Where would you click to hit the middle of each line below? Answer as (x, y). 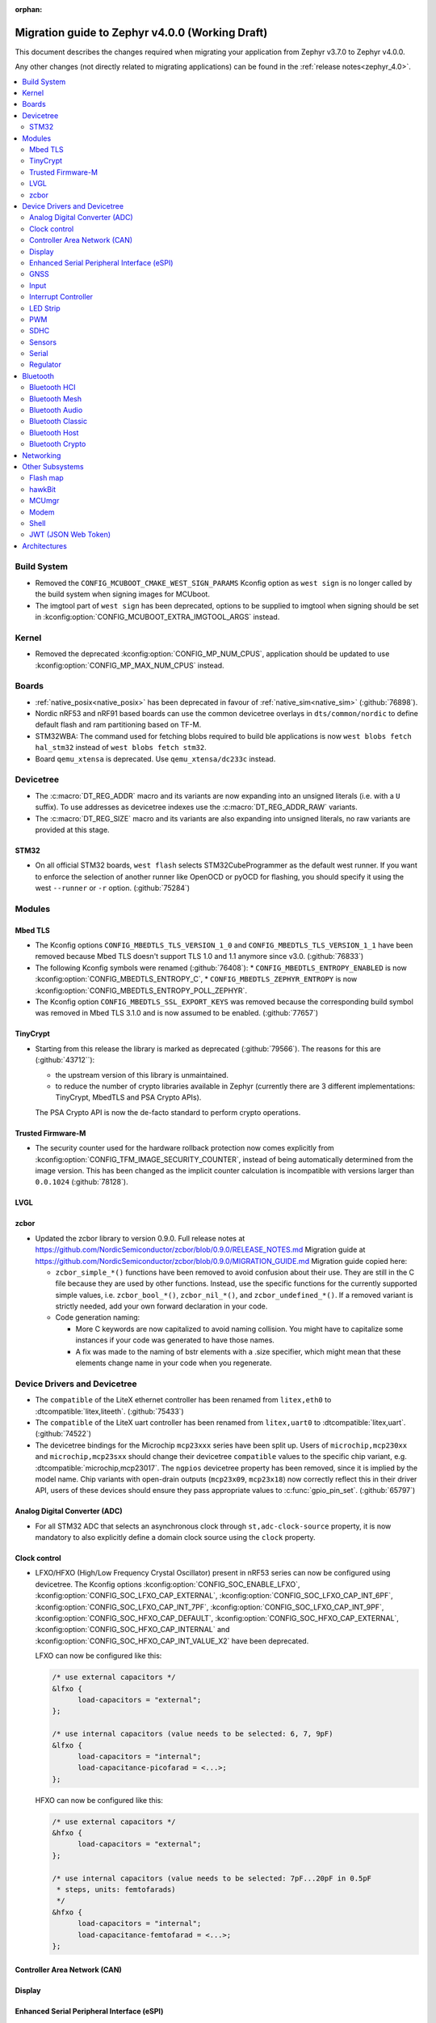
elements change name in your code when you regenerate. (174, 1363)
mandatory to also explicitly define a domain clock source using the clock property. (175, 1537)
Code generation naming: (98, 1317)
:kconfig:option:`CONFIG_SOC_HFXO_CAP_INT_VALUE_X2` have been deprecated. (172, 1641)
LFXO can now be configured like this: (99, 1656)
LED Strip (45, 308)
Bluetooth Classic (59, 422)
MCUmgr (44, 501)
